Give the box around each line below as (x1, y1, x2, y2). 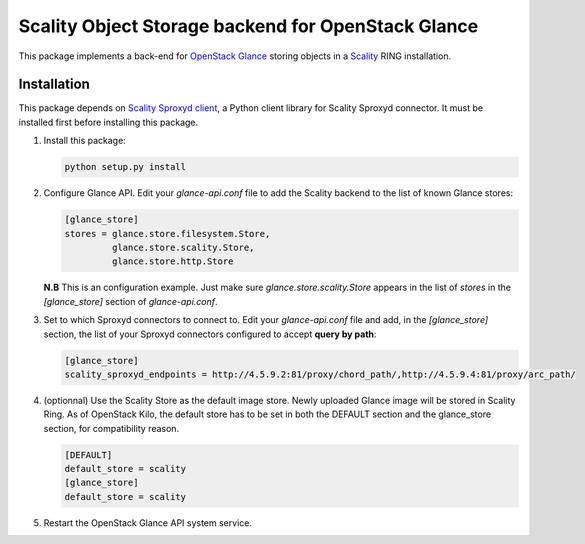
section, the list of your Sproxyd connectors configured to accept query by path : (43, 328, 377, 340)
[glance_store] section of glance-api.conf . (43, 295, 219, 307)
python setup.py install (64, 161, 187, 173)
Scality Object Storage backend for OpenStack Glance (18, 15, 479, 37)
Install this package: (43, 135, 127, 147)
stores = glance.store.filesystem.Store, (64, 228, 271, 239)
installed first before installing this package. (18, 116, 199, 128)
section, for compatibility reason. (43, 422, 180, 434)
